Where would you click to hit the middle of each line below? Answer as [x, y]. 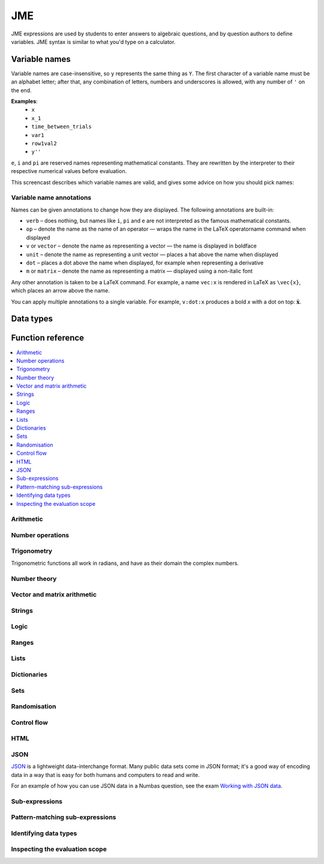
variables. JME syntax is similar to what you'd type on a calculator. [93, 41]
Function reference [47, 338]
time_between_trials [62, 127]
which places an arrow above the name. [61, 291]
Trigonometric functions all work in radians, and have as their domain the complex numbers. [125, 563]
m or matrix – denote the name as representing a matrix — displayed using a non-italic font [139, 271]
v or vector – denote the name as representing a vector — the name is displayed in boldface [142, 246]
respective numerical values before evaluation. [69, 171]
